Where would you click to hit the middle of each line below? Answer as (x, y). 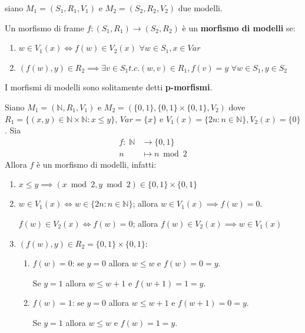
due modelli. (200, 8)
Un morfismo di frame (44, 27)
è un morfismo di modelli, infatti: (96, 164)
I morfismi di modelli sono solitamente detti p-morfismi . (109, 87)
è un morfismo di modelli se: (239, 27)
